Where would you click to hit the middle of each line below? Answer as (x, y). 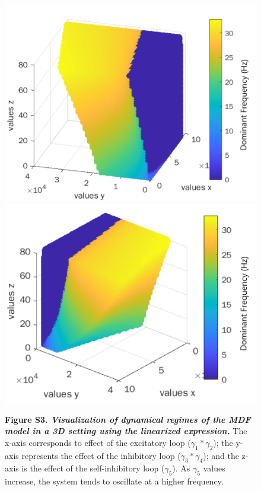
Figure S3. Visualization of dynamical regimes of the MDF (128, 419)
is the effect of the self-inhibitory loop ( (93, 468)
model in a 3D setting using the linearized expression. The (126, 431)
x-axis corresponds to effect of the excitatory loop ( (98, 442)
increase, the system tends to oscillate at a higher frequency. (114, 481)
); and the (221, 455)
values (214, 468)
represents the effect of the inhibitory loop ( (101, 455)
